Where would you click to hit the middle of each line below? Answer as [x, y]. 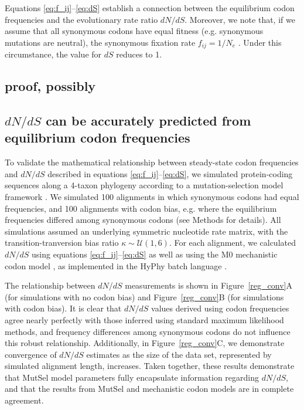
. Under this [260, 42]
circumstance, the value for [53, 54]
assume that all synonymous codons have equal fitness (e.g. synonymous [134, 31]
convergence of [31, 354]
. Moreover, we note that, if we [240, 19]
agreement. [24, 400]
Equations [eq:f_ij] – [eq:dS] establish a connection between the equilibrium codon [150, 8]
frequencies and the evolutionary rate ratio [81, 19]
